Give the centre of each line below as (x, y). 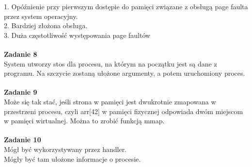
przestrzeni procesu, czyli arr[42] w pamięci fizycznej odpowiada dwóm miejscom (124, 111)
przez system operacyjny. (41, 16)
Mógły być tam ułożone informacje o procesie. (72, 159)
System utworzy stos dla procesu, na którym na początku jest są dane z (110, 63)
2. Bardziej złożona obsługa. (46, 25)
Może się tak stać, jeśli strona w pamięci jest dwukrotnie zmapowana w (110, 101)
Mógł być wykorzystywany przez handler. (65, 149)
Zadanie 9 (21, 92)
